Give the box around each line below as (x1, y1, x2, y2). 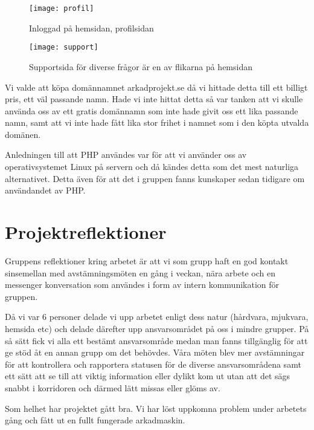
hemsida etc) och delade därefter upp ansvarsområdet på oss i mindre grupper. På (5, 322, 309, 334)
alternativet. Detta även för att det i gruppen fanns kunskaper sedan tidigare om (5, 172, 305, 184)
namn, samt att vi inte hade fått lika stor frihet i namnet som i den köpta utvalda (5, 116, 309, 129)
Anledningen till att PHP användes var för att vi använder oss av (5, 148, 247, 161)
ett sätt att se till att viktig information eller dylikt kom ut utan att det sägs (5, 370, 290, 382)
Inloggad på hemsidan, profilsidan (29, 21, 154, 34)
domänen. (5, 128, 41, 140)
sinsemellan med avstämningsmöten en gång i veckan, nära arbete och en (5, 266, 275, 279)
